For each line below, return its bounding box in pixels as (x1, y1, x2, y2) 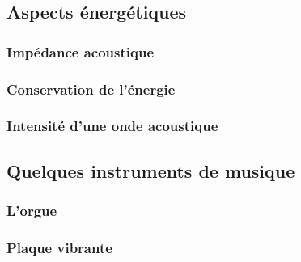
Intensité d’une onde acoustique (6, 116, 218, 136)
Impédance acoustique (6, 41, 155, 61)
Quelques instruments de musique (6, 158, 295, 183)
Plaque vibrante (6, 237, 112, 257)
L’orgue (6, 201, 57, 221)
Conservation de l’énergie (6, 78, 176, 99)
